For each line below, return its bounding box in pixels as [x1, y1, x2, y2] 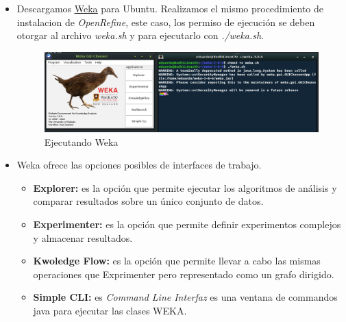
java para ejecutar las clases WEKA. [33, 303, 187, 317]
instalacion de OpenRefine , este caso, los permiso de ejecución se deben [16, 14, 315, 29]
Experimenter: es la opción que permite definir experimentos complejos [33, 216, 341, 231]
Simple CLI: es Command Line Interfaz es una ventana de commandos [33, 290, 338, 304]
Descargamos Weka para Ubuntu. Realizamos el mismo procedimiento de [16, 1, 324, 15]
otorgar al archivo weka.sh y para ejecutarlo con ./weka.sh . [16, 28, 264, 42]
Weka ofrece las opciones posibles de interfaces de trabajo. [16, 158, 262, 172]
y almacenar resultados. [33, 230, 133, 245]
